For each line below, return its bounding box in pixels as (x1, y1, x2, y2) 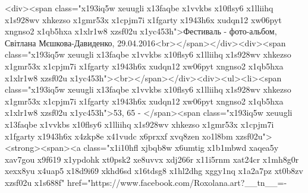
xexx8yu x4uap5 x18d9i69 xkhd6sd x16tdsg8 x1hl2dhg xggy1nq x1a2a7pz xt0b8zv (5, 164, 303, 177)
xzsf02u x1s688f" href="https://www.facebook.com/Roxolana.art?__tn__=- (5, 176, 287, 188)
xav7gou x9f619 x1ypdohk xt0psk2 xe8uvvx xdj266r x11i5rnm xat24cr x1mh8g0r (5, 153, 299, 165)
